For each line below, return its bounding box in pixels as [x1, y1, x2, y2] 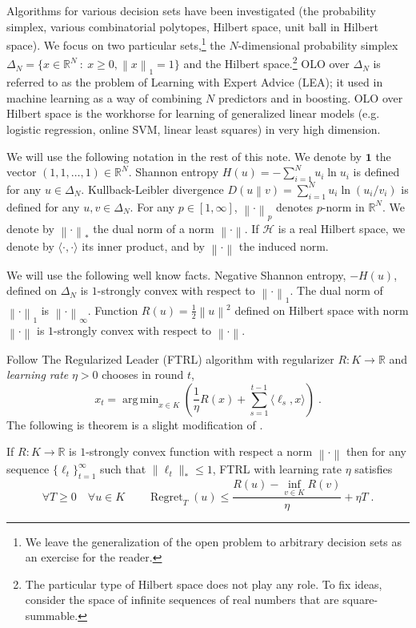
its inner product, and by [82, 237, 205, 254]
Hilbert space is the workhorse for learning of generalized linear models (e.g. [6, 105, 380, 122]
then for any [346, 443, 407, 460]
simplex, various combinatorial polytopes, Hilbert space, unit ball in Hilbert [6, 18, 378, 34]
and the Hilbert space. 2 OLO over [183, 53, 350, 72]
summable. [25, 606, 78, 623]
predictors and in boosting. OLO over [218, 89, 403, 106]
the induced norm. [238, 237, 329, 254]
